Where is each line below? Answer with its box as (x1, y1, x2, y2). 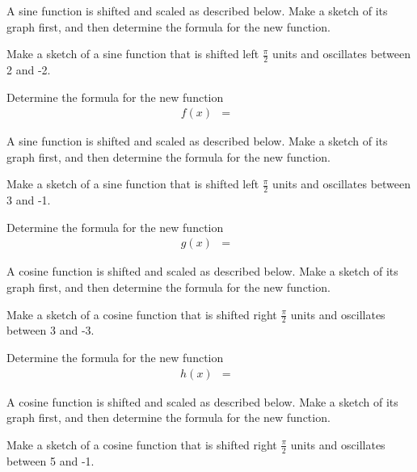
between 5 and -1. (6, 452, 95, 469)
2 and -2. (6, 61, 51, 78)
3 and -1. (6, 192, 51, 209)
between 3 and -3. (6, 322, 95, 339)
